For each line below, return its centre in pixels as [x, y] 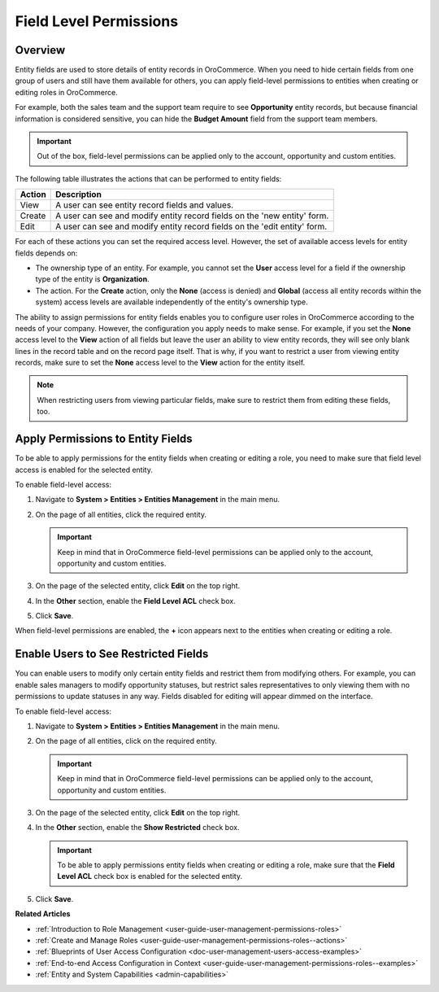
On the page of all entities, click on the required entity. [126, 741]
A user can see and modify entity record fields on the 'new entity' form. [192, 216]
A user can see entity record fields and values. [145, 205]
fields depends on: [46, 253]
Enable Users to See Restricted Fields [112, 654]
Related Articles [43, 914]
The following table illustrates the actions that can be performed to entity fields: [148, 178]
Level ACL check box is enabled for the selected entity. [150, 876]
